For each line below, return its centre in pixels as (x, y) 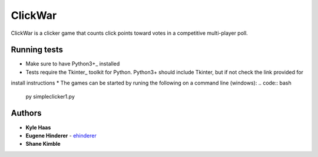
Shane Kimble (43, 144)
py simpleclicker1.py (50, 96)
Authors (26, 113)
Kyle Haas (38, 127)
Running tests (37, 50)
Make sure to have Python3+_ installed (73, 64)
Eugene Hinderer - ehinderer (61, 135)
